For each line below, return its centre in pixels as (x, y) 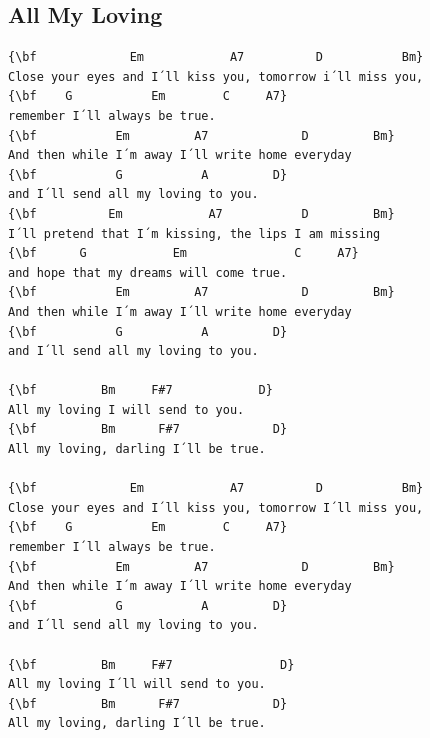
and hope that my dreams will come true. (148, 272)
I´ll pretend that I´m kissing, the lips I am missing (194, 233)
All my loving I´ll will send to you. (137, 684)
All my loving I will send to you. (126, 409)
